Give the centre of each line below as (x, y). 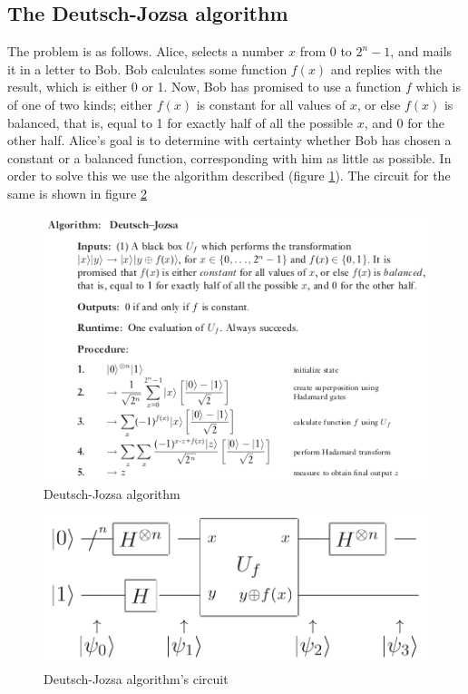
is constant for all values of (271, 104)
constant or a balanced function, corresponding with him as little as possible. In (229, 157)
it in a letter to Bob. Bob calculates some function (147, 68)
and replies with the (386, 68)
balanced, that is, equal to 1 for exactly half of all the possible (180, 122)
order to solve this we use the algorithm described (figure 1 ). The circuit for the (229, 176)
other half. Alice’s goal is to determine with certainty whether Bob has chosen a (229, 140)
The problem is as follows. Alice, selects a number (146, 51)
